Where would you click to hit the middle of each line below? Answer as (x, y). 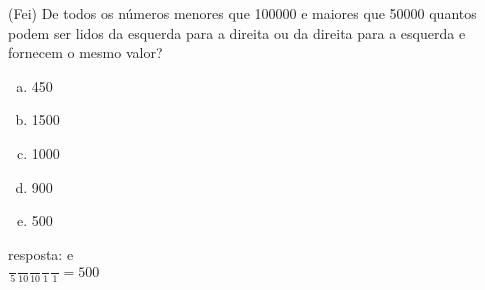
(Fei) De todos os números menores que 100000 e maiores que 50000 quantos (242, 13)
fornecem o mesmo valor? (85, 52)
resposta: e (41, 253)
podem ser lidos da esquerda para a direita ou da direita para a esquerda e (237, 32)
